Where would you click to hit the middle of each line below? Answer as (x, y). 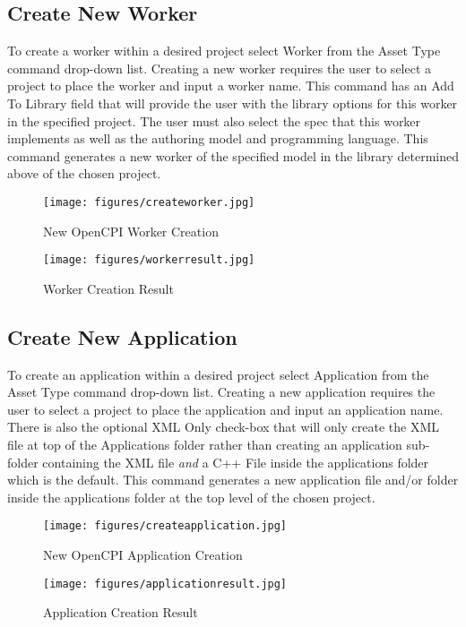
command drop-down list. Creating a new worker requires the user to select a (220, 68)
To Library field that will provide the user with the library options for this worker (233, 103)
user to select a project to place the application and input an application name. (225, 409)
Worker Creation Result (108, 288)
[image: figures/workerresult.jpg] (149, 260)
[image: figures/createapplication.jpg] (165, 526)
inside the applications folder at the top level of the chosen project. (191, 497)
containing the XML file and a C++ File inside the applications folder (236, 462)
